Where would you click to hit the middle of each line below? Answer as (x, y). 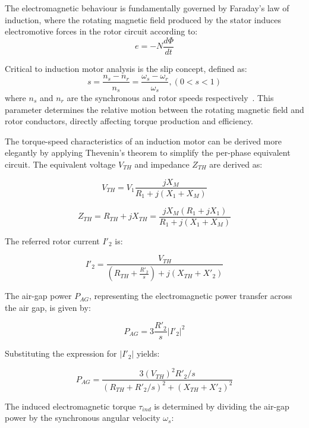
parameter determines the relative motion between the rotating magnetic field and (154, 109)
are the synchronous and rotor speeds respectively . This (170, 97)
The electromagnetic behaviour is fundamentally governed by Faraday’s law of (147, 8)
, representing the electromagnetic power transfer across (190, 296)
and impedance (162, 164)
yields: (148, 353)
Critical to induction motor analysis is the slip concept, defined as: (126, 68)
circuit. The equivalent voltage (60, 164)
